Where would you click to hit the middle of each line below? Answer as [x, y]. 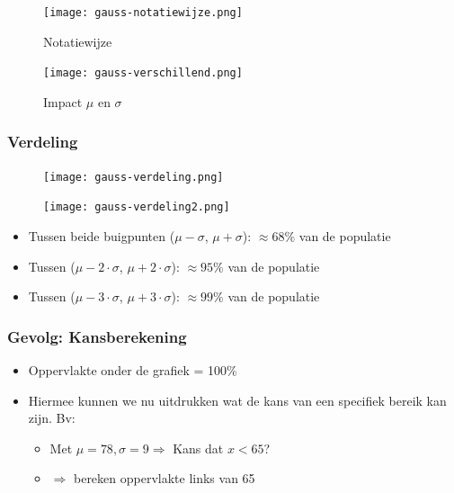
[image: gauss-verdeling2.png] [137, 207]
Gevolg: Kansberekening [97, 336]
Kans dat [198, 448]
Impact [63, 101]
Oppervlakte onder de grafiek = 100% [133, 370]
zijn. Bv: [52, 418]
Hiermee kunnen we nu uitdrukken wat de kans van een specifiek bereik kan [237, 400]
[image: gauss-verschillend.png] [143, 73]
